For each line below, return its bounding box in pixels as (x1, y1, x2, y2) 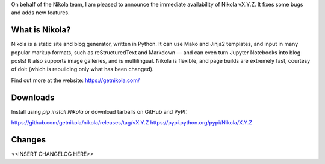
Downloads (11, 92, 55, 102)
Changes (11, 135, 46, 145)
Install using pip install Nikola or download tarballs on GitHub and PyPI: (11, 108, 187, 115)
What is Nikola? (11, 25, 72, 35)
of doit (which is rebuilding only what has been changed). (11, 66, 154, 73)
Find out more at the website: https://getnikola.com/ (11, 77, 140, 84)
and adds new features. (11, 9, 70, 16)
